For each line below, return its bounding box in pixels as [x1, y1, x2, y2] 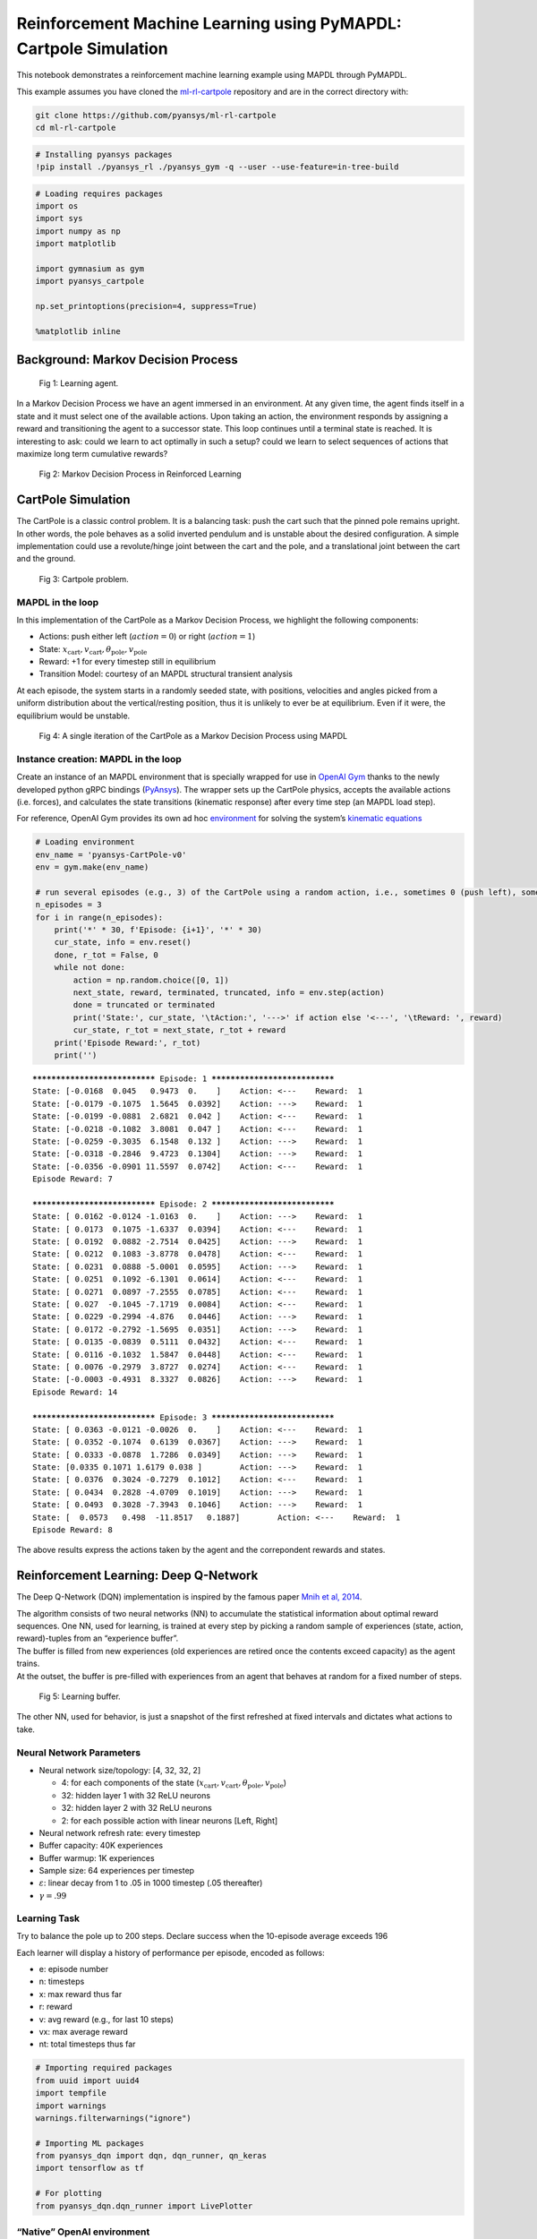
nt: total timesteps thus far [38, 2038, 136, 2050]
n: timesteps [38, 1976, 85, 1987]
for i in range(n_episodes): [35, 912, 164, 922]
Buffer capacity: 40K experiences [38, 1840, 164, 1851]
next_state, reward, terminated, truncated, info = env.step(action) [72, 988, 385, 998]
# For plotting [35, 2188, 102, 2199]
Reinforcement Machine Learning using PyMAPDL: [16, 13, 402, 33]
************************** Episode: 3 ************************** [32, 1411, 335, 1422]
